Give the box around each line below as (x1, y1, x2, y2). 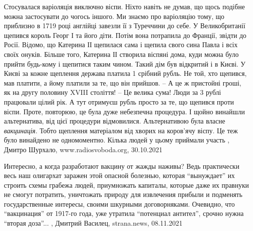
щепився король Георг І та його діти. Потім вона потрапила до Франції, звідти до (4, 30, 247, 40)
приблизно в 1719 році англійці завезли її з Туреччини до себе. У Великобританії (4, 20, 246, 31)
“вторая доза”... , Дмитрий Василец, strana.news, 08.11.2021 (4, 218, 182, 228)
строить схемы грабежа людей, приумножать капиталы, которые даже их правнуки (4, 179, 249, 190)
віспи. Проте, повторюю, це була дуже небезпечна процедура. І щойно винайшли (4, 106, 245, 116)
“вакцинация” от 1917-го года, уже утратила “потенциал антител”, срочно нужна (4, 208, 244, 218)
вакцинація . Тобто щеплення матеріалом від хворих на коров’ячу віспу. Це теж (4, 125, 238, 135)
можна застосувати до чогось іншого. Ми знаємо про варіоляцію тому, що (4, 11, 224, 21)
